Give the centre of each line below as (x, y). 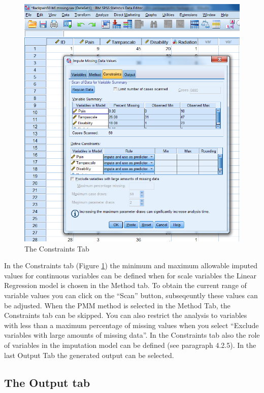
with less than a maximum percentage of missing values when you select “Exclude (131, 325)
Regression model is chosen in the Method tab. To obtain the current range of (125, 285)
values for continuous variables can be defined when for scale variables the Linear (130, 275)
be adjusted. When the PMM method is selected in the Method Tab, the (117, 305)
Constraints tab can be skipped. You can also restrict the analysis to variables (126, 315)
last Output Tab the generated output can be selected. (89, 355)
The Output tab (47, 382)
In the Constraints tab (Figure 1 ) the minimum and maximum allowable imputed (131, 265)
